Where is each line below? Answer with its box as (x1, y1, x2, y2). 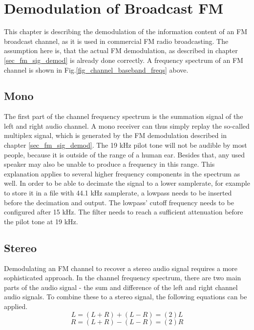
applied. (4, 301, 28, 311)
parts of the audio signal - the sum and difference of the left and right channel (4, 282, 238, 292)
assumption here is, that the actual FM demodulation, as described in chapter (4, 45, 238, 56)
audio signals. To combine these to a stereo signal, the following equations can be (4, 291, 247, 302)
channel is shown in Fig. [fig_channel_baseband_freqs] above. (4, 64, 189, 75)
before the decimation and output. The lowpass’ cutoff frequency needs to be (4, 197, 234, 207)
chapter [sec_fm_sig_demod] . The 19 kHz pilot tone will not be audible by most (4, 140, 247, 150)
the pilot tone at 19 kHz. (4, 216, 78, 226)
